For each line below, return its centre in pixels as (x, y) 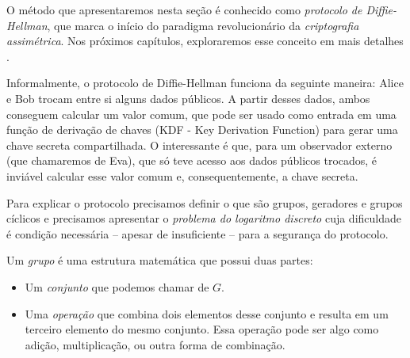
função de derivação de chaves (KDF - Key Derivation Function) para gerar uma (202, 129)
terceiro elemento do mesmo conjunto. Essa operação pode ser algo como (202, 329)
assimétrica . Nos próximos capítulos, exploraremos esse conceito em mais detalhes (205, 41)
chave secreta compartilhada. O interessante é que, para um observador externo (199, 145)
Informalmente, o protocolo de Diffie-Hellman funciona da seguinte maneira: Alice (205, 83)
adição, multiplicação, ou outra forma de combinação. (155, 344)
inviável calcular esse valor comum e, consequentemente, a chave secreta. (182, 175)
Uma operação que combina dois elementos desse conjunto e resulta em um (207, 313)
